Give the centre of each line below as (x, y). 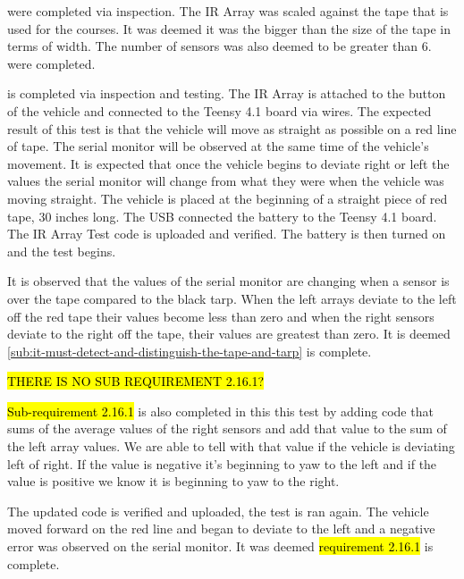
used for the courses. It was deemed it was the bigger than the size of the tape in (229, 28)
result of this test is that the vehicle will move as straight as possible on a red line (232, 128)
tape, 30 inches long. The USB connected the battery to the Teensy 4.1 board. (222, 216)
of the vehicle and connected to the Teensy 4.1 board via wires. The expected (219, 110)
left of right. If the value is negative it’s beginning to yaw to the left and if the (222, 463)
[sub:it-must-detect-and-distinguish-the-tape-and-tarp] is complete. (190, 351)
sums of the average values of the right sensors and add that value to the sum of (227, 428)
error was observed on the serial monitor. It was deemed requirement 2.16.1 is (220, 546)
